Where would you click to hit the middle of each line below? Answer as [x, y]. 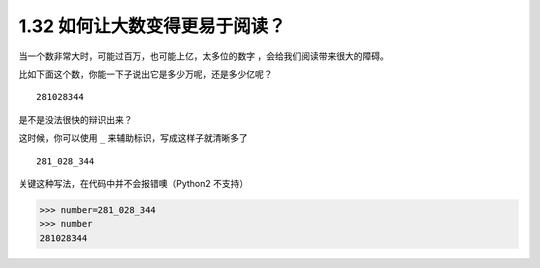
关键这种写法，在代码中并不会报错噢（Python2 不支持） [133, 183]
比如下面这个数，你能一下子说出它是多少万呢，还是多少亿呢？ [145, 74]
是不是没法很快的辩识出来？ [75, 119]
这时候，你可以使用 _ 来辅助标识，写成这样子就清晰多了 [133, 138]
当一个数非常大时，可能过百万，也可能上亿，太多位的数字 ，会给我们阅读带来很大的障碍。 [203, 56]
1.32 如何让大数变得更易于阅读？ [152, 26]
